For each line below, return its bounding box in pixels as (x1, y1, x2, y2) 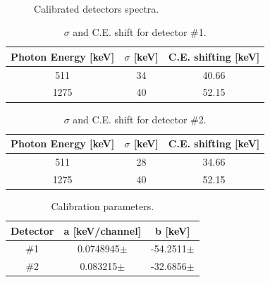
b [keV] (155, 223, 190, 238)
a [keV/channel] (63, 223, 142, 238)
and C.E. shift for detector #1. (73, 25, 207, 39)
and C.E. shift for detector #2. (73, 111, 207, 126)
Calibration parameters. (51, 198, 154, 213)
